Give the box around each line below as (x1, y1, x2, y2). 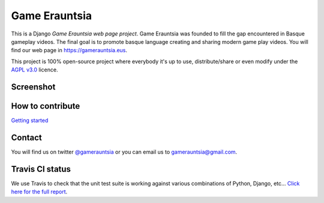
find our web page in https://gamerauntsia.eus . (11, 47, 128, 54)
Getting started (11, 117, 49, 124)
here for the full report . (11, 188, 68, 195)
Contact (11, 132, 42, 142)
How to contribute (11, 101, 80, 111)
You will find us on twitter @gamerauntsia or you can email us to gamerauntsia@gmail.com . (11, 148, 238, 156)
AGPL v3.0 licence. (11, 66, 58, 73)
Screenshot (11, 82, 56, 92)
